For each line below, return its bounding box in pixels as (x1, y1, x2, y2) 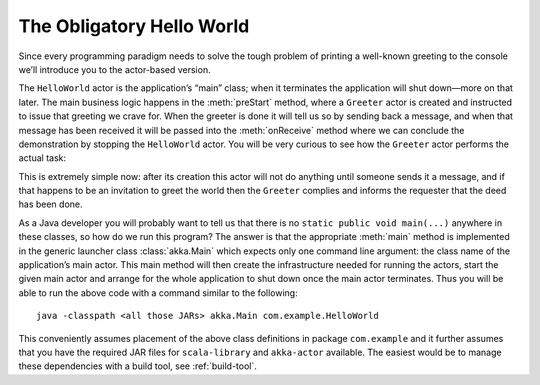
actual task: (18, 152, 67, 164)
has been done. (18, 198, 84, 210)
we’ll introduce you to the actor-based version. (18, 63, 211, 75)
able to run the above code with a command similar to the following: (18, 286, 299, 299)
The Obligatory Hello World (18, 15, 250, 37)
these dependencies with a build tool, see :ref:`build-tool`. (18, 360, 257, 372)
